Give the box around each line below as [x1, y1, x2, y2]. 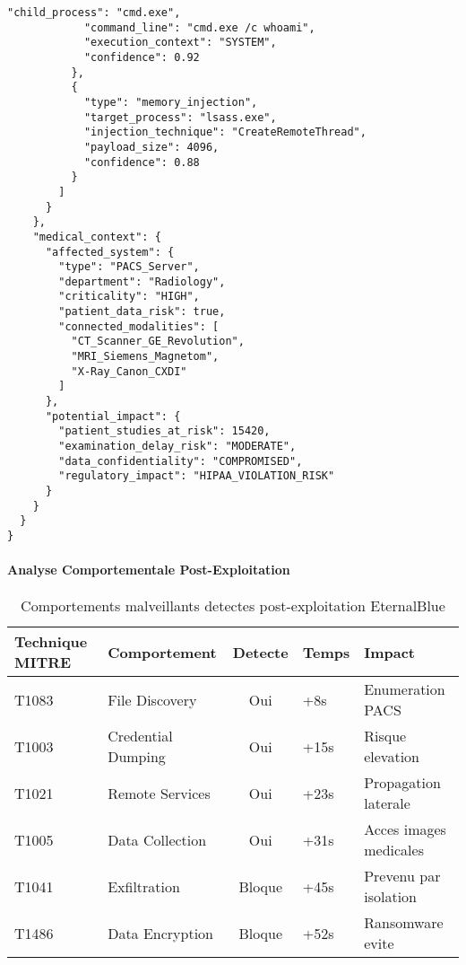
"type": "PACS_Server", [58, 260, 200, 274]
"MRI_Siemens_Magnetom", [71, 350, 220, 364]
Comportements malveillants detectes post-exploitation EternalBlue [21, 595, 445, 617]
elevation [364, 746, 419, 768]
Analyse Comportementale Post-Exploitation [7, 560, 290, 579]
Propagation [364, 772, 441, 794]
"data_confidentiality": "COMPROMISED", [58, 454, 303, 468]
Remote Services [108, 782, 211, 803]
